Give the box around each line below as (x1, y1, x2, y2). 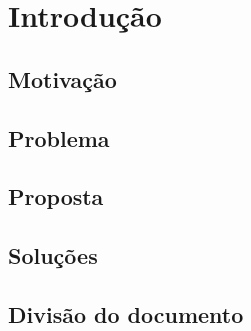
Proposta (8, 181, 104, 212)
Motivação (8, 63, 117, 94)
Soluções (8, 240, 98, 271)
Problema (8, 122, 110, 153)
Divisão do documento (8, 298, 244, 329)
